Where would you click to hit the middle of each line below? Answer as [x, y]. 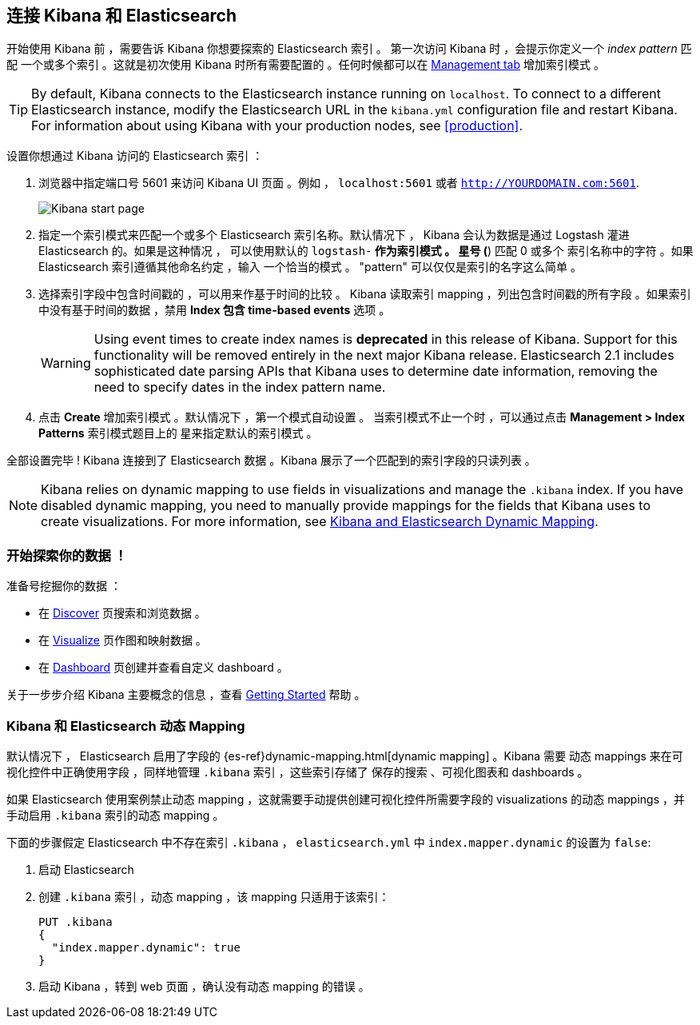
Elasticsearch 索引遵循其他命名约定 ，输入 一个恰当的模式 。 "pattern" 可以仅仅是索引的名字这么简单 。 [310, 267]
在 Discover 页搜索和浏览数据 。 [122, 613]
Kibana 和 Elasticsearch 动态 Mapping [126, 726]
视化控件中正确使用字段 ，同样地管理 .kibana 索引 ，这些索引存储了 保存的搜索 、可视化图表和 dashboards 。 [298, 772]
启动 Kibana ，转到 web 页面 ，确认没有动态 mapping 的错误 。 [204, 986]
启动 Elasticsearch [86, 869]
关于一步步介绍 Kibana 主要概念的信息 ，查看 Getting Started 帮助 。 [186, 695]
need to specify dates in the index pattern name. [240, 387]
